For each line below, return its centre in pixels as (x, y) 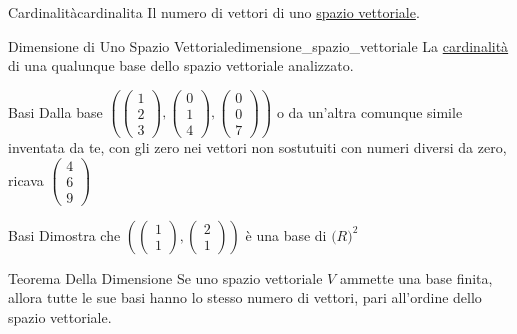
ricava (26, 179)
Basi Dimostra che (64, 234)
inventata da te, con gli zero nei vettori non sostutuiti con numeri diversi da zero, (257, 147)
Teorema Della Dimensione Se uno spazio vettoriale (165, 277)
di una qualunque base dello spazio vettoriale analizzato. (181, 65)
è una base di (286, 234)
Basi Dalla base (55, 111)
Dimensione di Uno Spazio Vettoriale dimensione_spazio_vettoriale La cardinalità (258, 45)
